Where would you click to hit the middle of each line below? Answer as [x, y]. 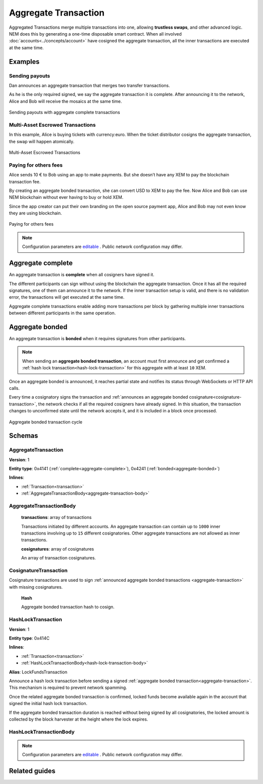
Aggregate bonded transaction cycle [46, 422]
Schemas [24, 436]
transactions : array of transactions [56, 517]
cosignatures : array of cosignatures [58, 549]
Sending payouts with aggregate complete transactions [65, 113]
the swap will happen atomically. [42, 141]
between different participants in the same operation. [62, 313]
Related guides [32, 771]
